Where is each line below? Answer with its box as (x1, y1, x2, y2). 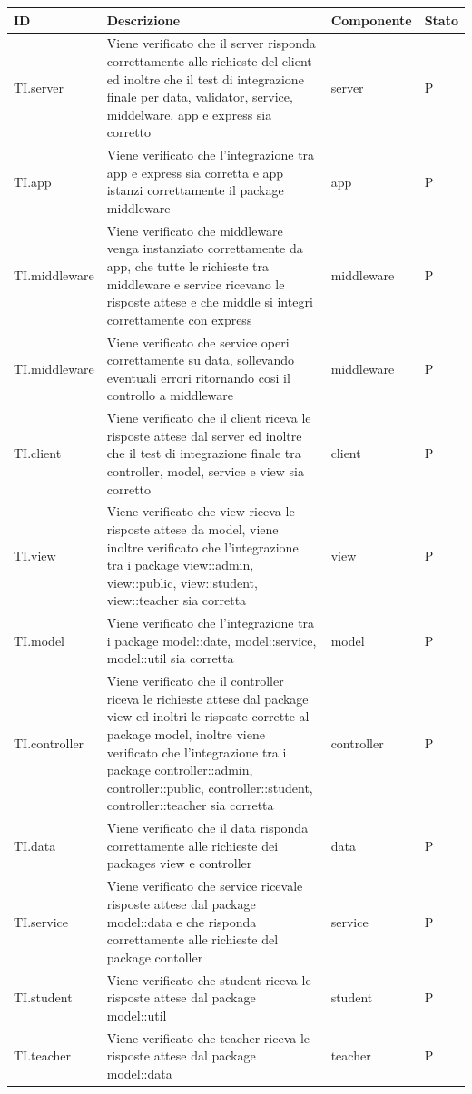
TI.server (14, 78, 64, 97)
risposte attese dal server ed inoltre (106, 425, 302, 444)
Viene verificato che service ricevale (106, 876, 303, 895)
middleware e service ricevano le (106, 274, 285, 293)
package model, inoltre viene (106, 725, 265, 744)
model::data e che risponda (106, 912, 257, 931)
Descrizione (106, 10, 181, 29)
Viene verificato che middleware (106, 220, 283, 239)
